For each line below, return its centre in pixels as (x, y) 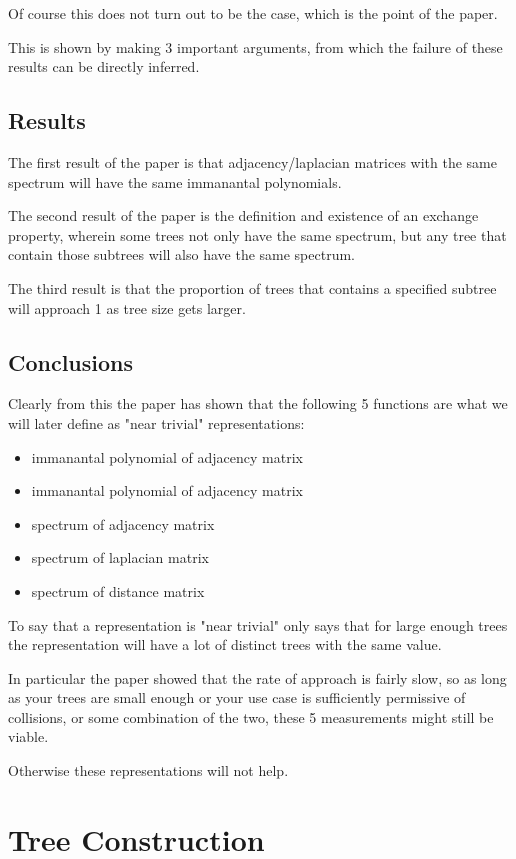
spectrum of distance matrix (118, 590)
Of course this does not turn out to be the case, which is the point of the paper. (253, 13)
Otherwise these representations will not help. (148, 770)
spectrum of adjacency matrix (123, 523)
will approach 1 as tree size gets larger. (127, 307)
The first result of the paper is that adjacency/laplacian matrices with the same (252, 161)
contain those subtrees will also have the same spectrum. (181, 254)
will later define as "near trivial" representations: (156, 422)
